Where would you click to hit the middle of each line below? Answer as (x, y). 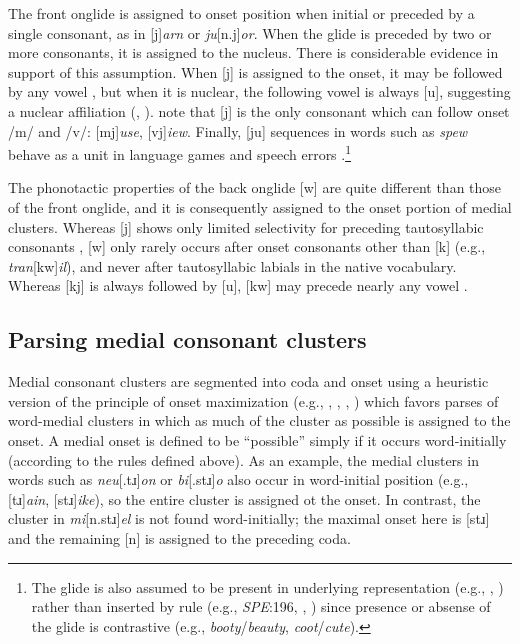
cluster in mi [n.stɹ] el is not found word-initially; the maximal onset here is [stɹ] (249, 518)
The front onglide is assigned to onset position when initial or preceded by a (241, 13)
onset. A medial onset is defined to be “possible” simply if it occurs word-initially (257, 439)
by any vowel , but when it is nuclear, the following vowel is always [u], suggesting (259, 91)
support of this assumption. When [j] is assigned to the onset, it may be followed (255, 71)
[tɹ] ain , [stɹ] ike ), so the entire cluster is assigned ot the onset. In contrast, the (244, 498)
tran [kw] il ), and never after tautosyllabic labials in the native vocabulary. (232, 265)
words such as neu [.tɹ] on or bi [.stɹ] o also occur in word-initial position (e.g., (238, 479)
